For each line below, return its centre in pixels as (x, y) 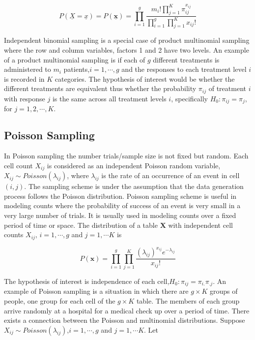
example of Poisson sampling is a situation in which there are (96, 291)
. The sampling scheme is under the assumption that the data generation (134, 186)
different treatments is (186, 59)
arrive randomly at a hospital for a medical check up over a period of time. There (127, 310)
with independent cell (200, 225)
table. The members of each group (188, 300)
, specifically (189, 98)
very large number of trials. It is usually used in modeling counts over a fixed (120, 215)
